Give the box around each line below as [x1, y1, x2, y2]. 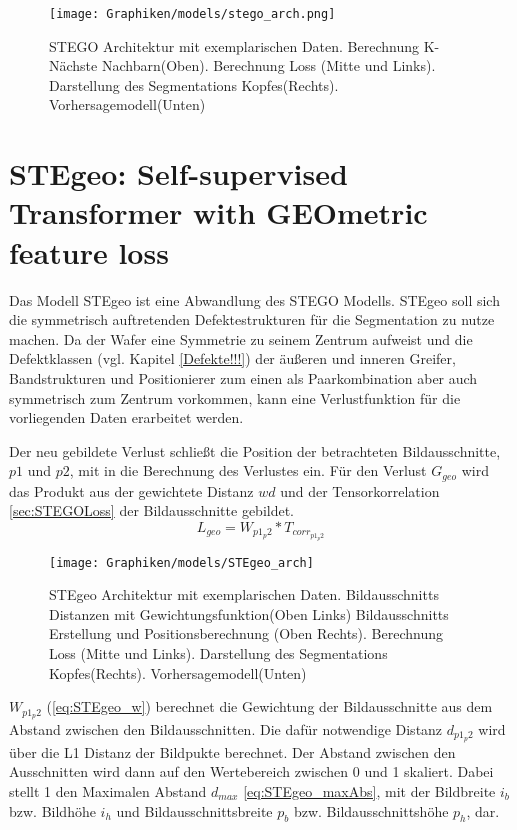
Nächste [49, 55, 98, 76]
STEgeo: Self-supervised [9, 153, 348, 194]
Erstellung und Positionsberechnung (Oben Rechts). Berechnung [49, 623, 444, 644]
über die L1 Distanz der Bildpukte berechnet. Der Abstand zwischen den [9, 741, 456, 762]
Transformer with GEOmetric [9, 192, 428, 233]
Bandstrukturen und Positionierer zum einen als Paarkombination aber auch [9, 367, 478, 388]
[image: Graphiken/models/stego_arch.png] [49, 7, 336, 21]
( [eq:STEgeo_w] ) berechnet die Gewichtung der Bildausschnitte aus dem [46, 696, 493, 717]
